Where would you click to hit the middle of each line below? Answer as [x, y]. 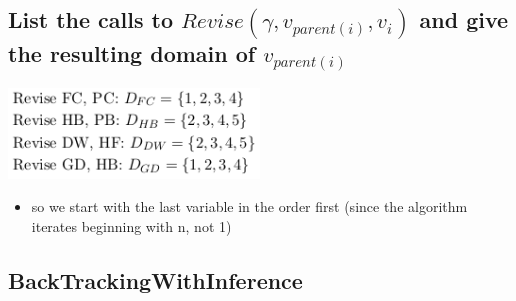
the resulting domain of [132, 52]
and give [464, 19]
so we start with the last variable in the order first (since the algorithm [249, 206]
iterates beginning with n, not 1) [131, 225]
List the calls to [91, 19]
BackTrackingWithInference [155, 279]
